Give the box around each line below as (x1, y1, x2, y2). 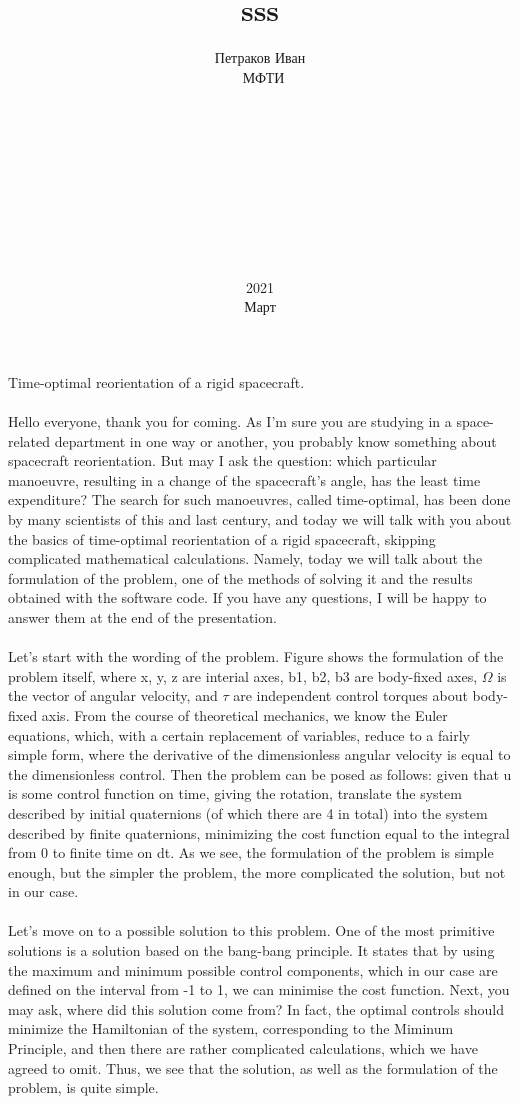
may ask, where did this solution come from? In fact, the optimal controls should (8, 998, 504, 1019)
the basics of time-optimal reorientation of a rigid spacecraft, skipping (8, 528, 436, 549)
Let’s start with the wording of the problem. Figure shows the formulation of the (8, 646, 504, 667)
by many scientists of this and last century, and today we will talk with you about (8, 509, 512, 529)
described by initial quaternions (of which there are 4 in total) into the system (8, 802, 488, 823)
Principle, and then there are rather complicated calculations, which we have (8, 1038, 478, 1059)
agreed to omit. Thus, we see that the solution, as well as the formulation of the (8, 1057, 498, 1078)
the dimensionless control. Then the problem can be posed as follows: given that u (8, 763, 512, 784)
